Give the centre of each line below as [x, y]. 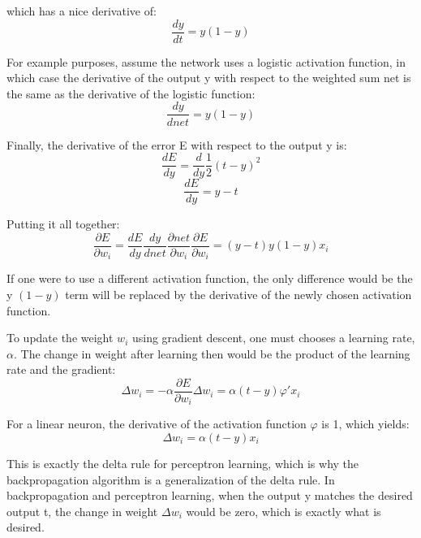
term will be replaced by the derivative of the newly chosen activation [238, 294]
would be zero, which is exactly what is [284, 511]
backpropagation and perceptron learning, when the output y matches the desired [210, 495]
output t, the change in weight [82, 511]
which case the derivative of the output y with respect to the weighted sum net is [209, 78]
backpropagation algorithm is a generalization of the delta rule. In [171, 479]
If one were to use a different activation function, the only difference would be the [210, 278]
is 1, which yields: [365, 424]
